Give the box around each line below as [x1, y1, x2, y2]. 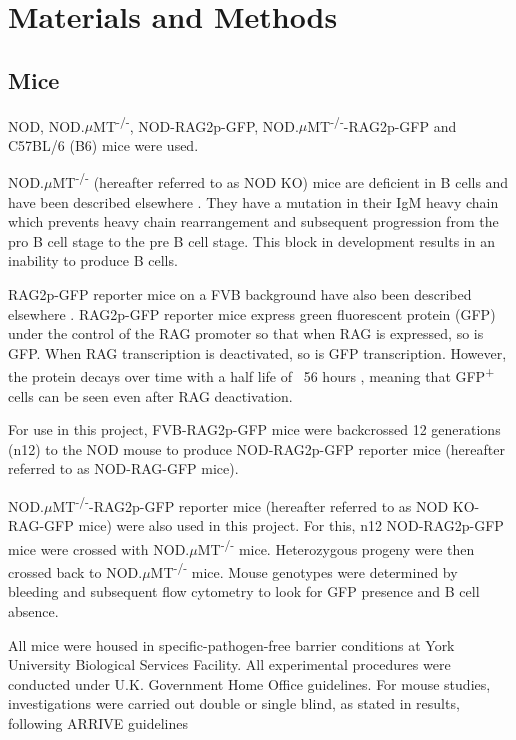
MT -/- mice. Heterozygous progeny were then [197, 535, 475, 559]
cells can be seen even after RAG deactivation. [8, 385, 293, 406]
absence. [8, 600, 59, 621]
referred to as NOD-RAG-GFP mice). [8, 458, 239, 479]
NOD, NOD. [8, 115, 85, 136]
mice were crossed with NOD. [8, 538, 190, 559]
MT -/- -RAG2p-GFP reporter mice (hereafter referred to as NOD [52, 493, 449, 516]
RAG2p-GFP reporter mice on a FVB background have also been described [8, 284, 472, 305]
